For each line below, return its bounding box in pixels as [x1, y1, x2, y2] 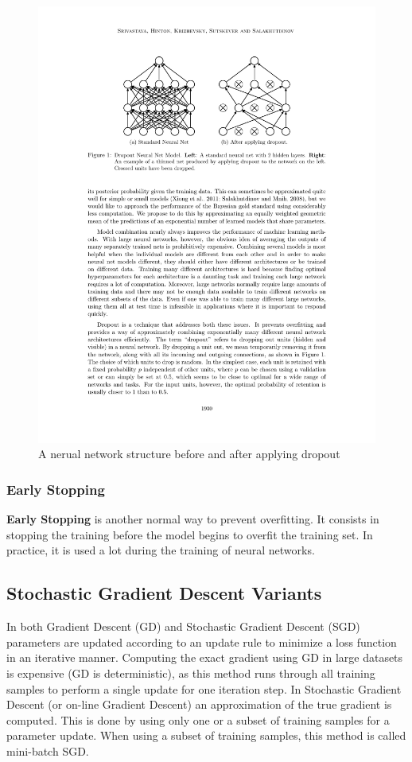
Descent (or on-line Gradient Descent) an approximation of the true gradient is [6, 696, 392, 713]
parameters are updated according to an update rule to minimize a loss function [6, 633, 397, 650]
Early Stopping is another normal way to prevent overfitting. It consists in [6, 511, 379, 527]
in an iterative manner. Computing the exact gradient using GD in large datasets [6, 649, 403, 666]
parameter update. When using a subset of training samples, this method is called [6, 727, 406, 744]
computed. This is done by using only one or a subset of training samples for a [6, 711, 390, 728]
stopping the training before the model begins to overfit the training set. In [6, 526, 373, 542]
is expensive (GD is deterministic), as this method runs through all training [6, 665, 375, 682]
